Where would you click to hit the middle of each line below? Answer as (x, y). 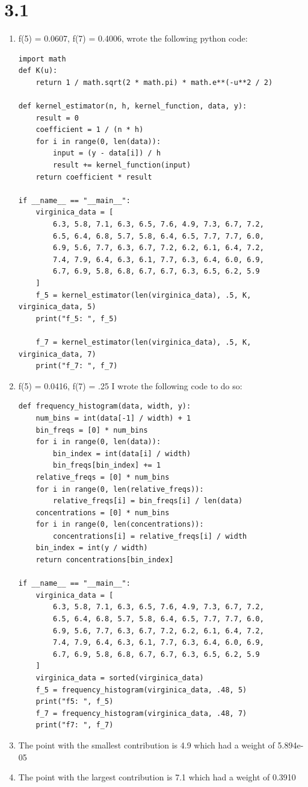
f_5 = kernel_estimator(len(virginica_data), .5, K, (143, 295)
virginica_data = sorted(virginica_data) (120, 678)
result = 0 (57, 118)
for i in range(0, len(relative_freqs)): (120, 489)
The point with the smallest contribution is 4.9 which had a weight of (146, 745)
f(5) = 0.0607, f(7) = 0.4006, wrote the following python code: (133, 38)
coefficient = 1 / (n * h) (90, 130)
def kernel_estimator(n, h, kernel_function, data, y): (133, 106)
